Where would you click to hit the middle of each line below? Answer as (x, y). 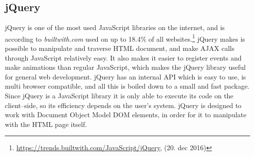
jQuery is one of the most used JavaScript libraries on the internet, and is (115, 27)
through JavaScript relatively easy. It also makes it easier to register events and (123, 57)
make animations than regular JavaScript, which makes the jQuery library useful (125, 67)
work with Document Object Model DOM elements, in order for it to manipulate (126, 115)
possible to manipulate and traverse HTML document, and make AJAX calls (120, 48)
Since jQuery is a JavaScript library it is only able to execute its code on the (119, 96)
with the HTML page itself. (46, 124)
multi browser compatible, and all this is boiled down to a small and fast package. (127, 86)
